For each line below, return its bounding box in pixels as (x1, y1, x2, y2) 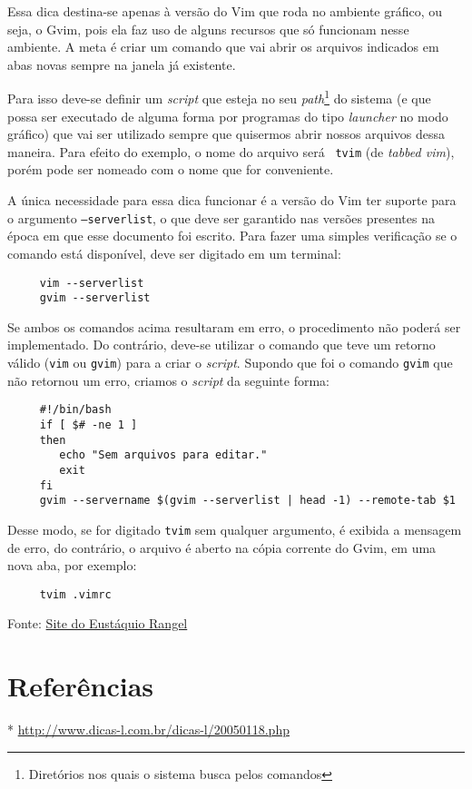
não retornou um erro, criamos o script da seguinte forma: (7, 370, 330, 390)
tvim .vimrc (39, 587, 112, 601)
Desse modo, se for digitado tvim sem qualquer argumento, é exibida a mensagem (7, 519, 462, 538)
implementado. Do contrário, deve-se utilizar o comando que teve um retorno (7, 335, 436, 354)
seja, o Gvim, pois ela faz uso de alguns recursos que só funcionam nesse (7, 19, 409, 38)
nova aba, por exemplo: (7, 556, 137, 575)
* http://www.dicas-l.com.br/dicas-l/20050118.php (7, 720, 290, 739)
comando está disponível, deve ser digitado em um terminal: (7, 243, 341, 262)
